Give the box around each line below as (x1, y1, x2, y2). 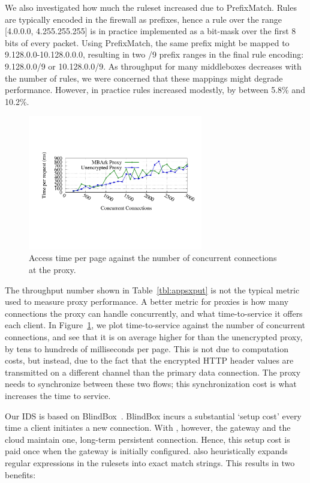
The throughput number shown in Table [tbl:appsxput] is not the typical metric (5, 283, 300, 296)
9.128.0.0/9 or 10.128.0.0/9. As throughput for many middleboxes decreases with (5, 59, 302, 72)
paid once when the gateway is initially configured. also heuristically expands (5, 445, 288, 457)
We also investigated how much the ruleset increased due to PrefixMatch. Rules (5, 1, 297, 13)
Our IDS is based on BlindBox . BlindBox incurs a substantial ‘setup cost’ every (5, 409, 302, 422)
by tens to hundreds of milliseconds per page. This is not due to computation (5, 342, 289, 355)
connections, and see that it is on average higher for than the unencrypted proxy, (5, 330, 303, 343)
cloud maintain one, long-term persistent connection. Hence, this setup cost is (5, 433, 290, 445)
